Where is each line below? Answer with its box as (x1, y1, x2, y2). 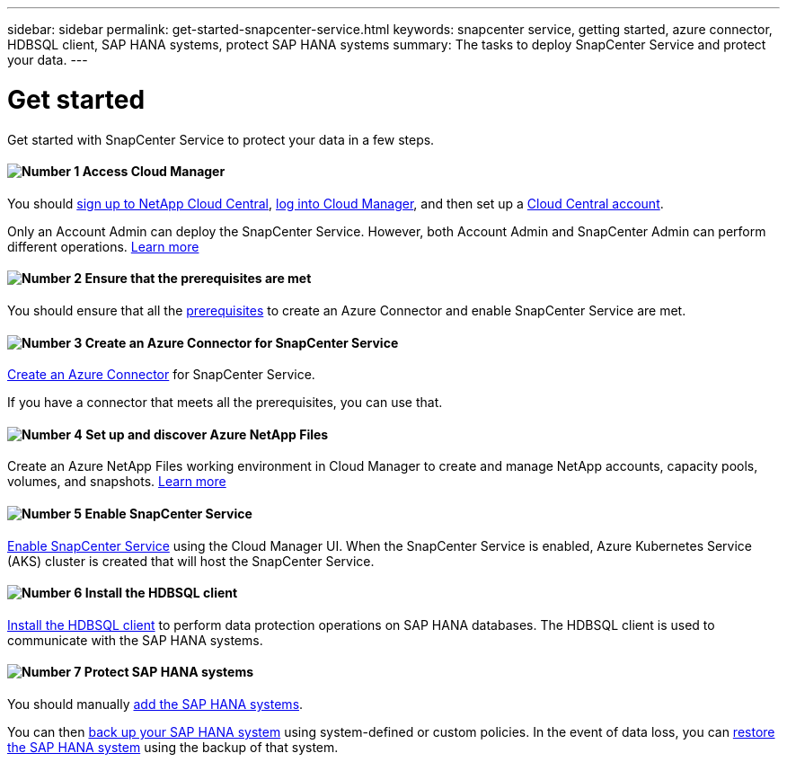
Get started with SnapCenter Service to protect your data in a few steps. (7, 131, 435, 147)
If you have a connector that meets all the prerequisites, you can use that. (7, 394, 443, 411)
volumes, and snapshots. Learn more (7, 474, 226, 490)
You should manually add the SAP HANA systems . (7, 696, 304, 713)
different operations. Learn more (7, 238, 199, 254)
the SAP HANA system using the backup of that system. (7, 740, 339, 756)
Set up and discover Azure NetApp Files (85, 426, 329, 442)
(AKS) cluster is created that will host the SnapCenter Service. (7, 553, 375, 569)
